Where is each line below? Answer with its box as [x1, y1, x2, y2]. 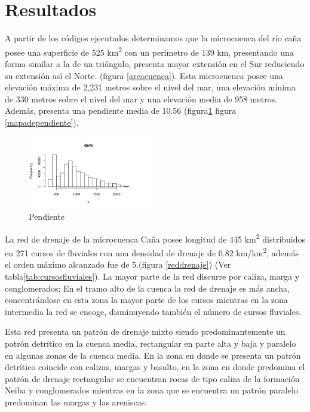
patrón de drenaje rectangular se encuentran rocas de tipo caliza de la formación [5, 372, 300, 384]
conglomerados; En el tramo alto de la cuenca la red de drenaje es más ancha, [5, 281, 290, 294]
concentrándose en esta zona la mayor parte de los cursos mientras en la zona [5, 293, 288, 306]
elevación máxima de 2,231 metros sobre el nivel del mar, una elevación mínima [5, 81, 296, 93]
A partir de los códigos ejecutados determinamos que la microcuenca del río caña [5, 32, 302, 44]
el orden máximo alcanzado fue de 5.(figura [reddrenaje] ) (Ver [5, 258, 231, 271]
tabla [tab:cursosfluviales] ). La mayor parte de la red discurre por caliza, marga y [5, 270, 300, 283]
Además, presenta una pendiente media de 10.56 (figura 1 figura [5, 104, 237, 117]
